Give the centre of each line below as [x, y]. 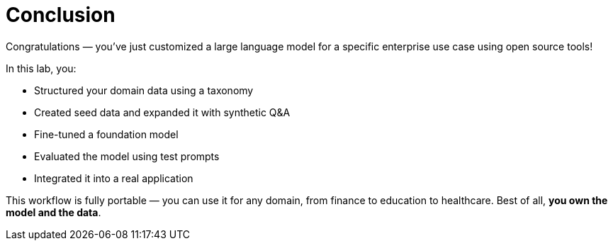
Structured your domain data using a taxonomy [144, 90]
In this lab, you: [41, 68]
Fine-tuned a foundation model [106, 134]
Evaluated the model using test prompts [127, 156]
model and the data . [54, 212]
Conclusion [61, 15]
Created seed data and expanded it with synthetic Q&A [162, 112]
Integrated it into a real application [114, 178]
